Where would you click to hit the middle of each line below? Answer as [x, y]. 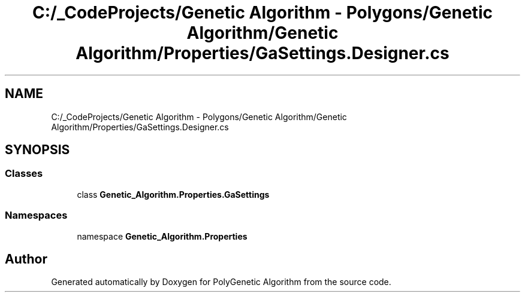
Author [26, 259]
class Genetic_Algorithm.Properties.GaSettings [173, 194]
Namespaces [36, 215]
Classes [24, 174]
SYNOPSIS [37, 150]
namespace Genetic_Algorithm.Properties [162, 236]
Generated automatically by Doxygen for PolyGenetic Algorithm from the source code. [221, 282]
